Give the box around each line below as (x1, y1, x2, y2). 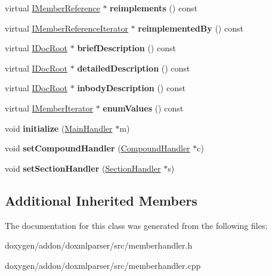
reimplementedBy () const (138, 21, 243, 34)
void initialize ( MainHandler (5, 122, 113, 134)
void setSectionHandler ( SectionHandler (5, 162, 161, 174)
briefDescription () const (77, 42, 176, 54)
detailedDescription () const (77, 61, 190, 74)
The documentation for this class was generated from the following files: (5, 219, 268, 231)
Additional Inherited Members (5, 191, 197, 209)
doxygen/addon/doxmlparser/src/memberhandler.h (5, 239, 193, 252)
